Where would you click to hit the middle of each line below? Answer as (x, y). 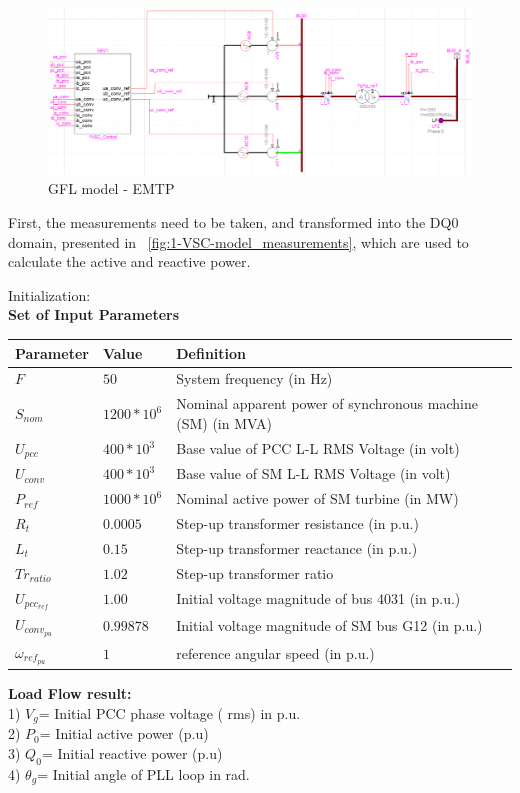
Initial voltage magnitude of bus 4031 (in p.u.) (318, 598)
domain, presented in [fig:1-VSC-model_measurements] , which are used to (238, 241)
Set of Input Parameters (94, 314)
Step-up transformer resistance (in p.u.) (297, 523)
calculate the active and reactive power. (129, 261)
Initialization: (49, 294)
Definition (211, 352)
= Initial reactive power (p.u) (132, 752)
